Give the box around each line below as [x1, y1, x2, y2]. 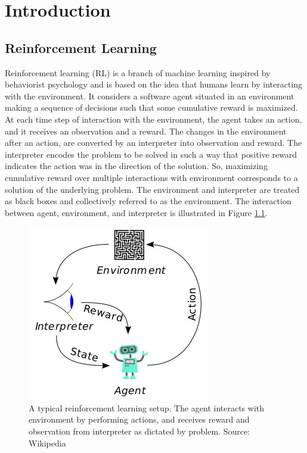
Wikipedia [29, 436, 66, 449]
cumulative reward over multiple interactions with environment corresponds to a [5, 171, 298, 183]
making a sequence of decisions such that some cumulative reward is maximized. [5, 101, 298, 114]
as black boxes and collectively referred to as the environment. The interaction [5, 195, 292, 207]
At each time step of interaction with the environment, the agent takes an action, [5, 113, 302, 125]
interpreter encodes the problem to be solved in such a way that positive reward [5, 148, 297, 160]
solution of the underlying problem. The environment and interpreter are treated [5, 183, 300, 195]
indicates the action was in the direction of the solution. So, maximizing [5, 160, 268, 172]
